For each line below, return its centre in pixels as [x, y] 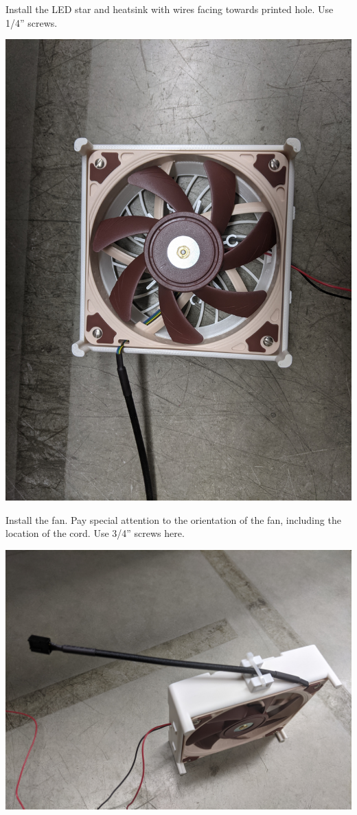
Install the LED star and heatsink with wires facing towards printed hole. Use [170, 9]
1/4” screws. [32, 22]
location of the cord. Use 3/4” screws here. [95, 533]
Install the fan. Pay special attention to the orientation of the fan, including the [173, 519]
